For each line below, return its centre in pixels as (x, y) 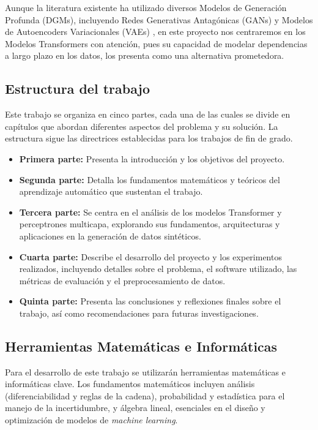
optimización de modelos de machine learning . (91, 420)
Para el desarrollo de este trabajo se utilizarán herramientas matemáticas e (145, 372)
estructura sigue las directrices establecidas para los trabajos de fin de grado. (149, 138)
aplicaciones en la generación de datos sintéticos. (110, 236)
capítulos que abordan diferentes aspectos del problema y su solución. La (142, 126)
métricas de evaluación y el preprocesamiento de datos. (122, 280)
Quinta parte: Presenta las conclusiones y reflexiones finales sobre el (150, 301)
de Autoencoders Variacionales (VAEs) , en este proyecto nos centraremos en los (155, 32)
